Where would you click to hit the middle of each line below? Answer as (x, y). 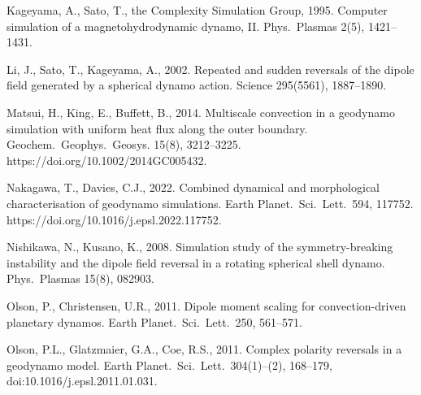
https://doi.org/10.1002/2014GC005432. (107, 160)
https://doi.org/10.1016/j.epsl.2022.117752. (114, 219)
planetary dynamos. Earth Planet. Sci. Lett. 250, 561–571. (155, 321)
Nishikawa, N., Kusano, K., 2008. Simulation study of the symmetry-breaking (200, 247)
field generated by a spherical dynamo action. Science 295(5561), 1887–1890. (197, 85)
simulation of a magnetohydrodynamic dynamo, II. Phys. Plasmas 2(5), (186, 26)
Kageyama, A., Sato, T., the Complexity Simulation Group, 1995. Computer (197, 10)
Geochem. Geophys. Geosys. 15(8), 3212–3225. (124, 144)
